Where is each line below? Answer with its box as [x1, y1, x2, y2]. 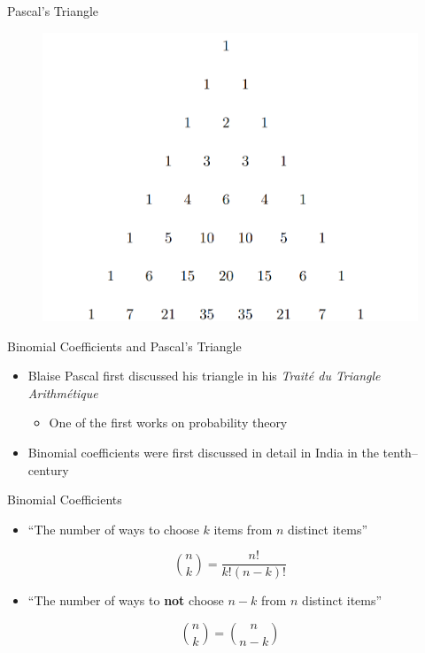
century [27, 460, 69, 479]
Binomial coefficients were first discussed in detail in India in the [27, 442, 379, 461]
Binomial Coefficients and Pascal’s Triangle [7, 336, 242, 355]
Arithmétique [27, 383, 98, 402]
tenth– [382, 442, 418, 461]
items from [213, 519, 273, 538]
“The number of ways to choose [27, 519, 199, 538]
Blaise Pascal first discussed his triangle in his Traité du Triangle [27, 366, 381, 385]
